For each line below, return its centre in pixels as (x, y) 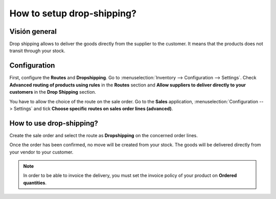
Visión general (33, 31)
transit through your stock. (38, 51)
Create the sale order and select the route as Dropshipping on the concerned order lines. (103, 135)
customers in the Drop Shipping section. (53, 92)
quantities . (35, 183)
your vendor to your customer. (41, 152)
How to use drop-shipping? (54, 123)
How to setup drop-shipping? (73, 13)
